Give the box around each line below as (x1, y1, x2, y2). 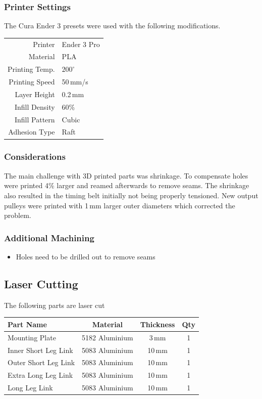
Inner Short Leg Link (8, 344, 73, 355)
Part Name (8, 319, 47, 329)
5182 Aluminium (82, 332, 133, 342)
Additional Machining (4, 231, 94, 244)
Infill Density (14, 101, 55, 112)
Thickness (140, 319, 175, 329)
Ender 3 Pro (62, 38, 100, 49)
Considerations (4, 150, 66, 163)
